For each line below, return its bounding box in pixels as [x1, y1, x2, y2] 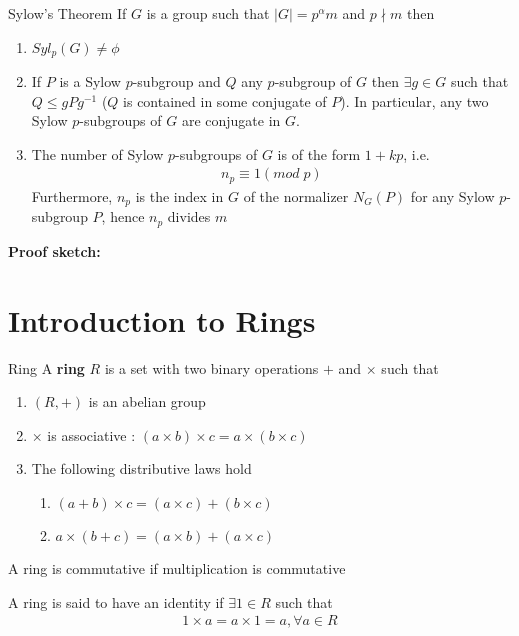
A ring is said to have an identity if [8, 591, 224, 612]
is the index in [135, 185, 224, 206]
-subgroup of [274, 71, 352, 92]
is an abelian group [88, 391, 206, 412]
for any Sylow [410, 185, 495, 206]
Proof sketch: [8, 240, 101, 261]
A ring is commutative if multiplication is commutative [8, 557, 346, 578]
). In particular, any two [340, 90, 489, 111]
